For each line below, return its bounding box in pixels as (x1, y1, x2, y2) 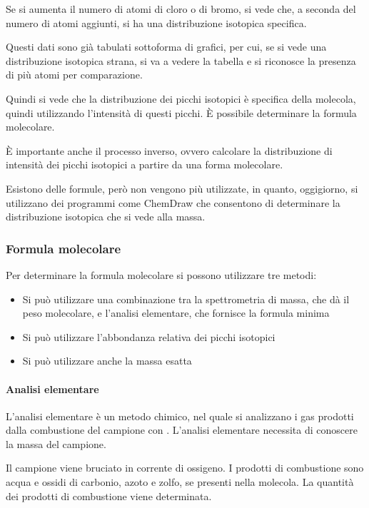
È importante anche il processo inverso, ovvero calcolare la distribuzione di (6, 143, 333, 158)
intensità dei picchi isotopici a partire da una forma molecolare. (6, 157, 283, 172)
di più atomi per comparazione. (6, 67, 143, 82)
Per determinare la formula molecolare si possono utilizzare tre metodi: (6, 267, 317, 282)
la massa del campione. (6, 436, 106, 451)
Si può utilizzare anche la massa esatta (22, 353, 192, 368)
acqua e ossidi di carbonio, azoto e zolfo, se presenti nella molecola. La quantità (6, 474, 354, 489)
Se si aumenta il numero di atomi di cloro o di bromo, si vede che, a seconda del (6, 1, 356, 16)
